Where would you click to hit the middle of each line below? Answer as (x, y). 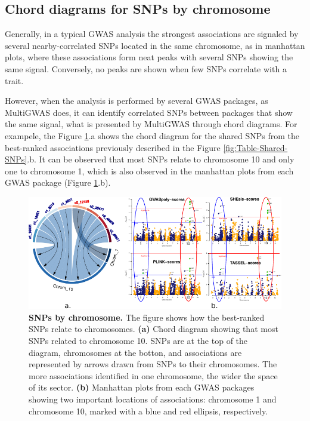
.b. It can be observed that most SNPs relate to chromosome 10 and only (161, 159)
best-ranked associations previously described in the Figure (113, 147)
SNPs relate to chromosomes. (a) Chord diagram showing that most (154, 329)
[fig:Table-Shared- (255, 147)
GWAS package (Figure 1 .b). (58, 182)
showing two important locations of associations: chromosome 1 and (153, 399)
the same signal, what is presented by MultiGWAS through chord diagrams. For (151, 124)
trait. (14, 80)
